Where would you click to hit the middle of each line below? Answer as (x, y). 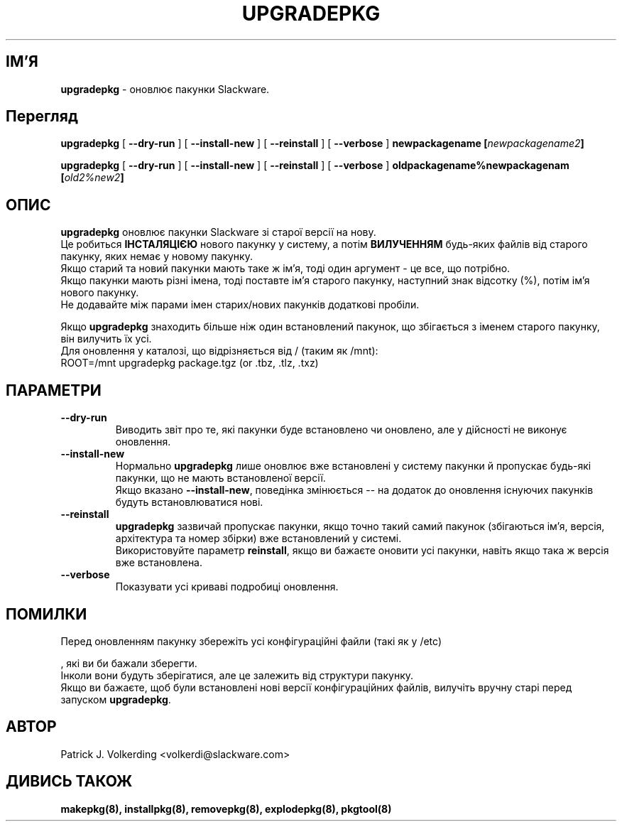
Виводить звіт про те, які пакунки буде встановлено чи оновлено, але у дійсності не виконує (341, 430)
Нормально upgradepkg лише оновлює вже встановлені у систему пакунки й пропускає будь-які (353, 466)
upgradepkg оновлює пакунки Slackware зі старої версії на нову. (218, 232)
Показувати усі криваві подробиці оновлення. (227, 587)
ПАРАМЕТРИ (54, 390)
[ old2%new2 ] (92, 178)
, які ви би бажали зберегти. (129, 663)
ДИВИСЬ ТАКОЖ (69, 782)
